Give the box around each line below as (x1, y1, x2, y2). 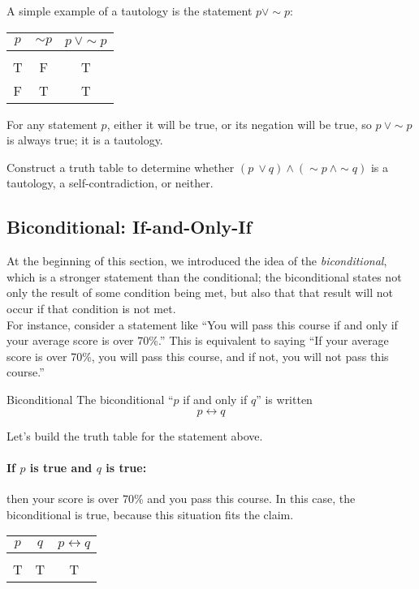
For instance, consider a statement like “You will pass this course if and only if (6, 316, 398, 333)
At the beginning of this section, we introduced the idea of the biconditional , (6, 252, 387, 269)
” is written (256, 390, 313, 407)
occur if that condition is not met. (6, 299, 176, 316)
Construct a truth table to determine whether (6, 158, 235, 175)
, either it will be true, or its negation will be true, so (106, 115, 372, 132)
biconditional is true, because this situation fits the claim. (6, 505, 294, 522)
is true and (29, 458, 93, 475)
